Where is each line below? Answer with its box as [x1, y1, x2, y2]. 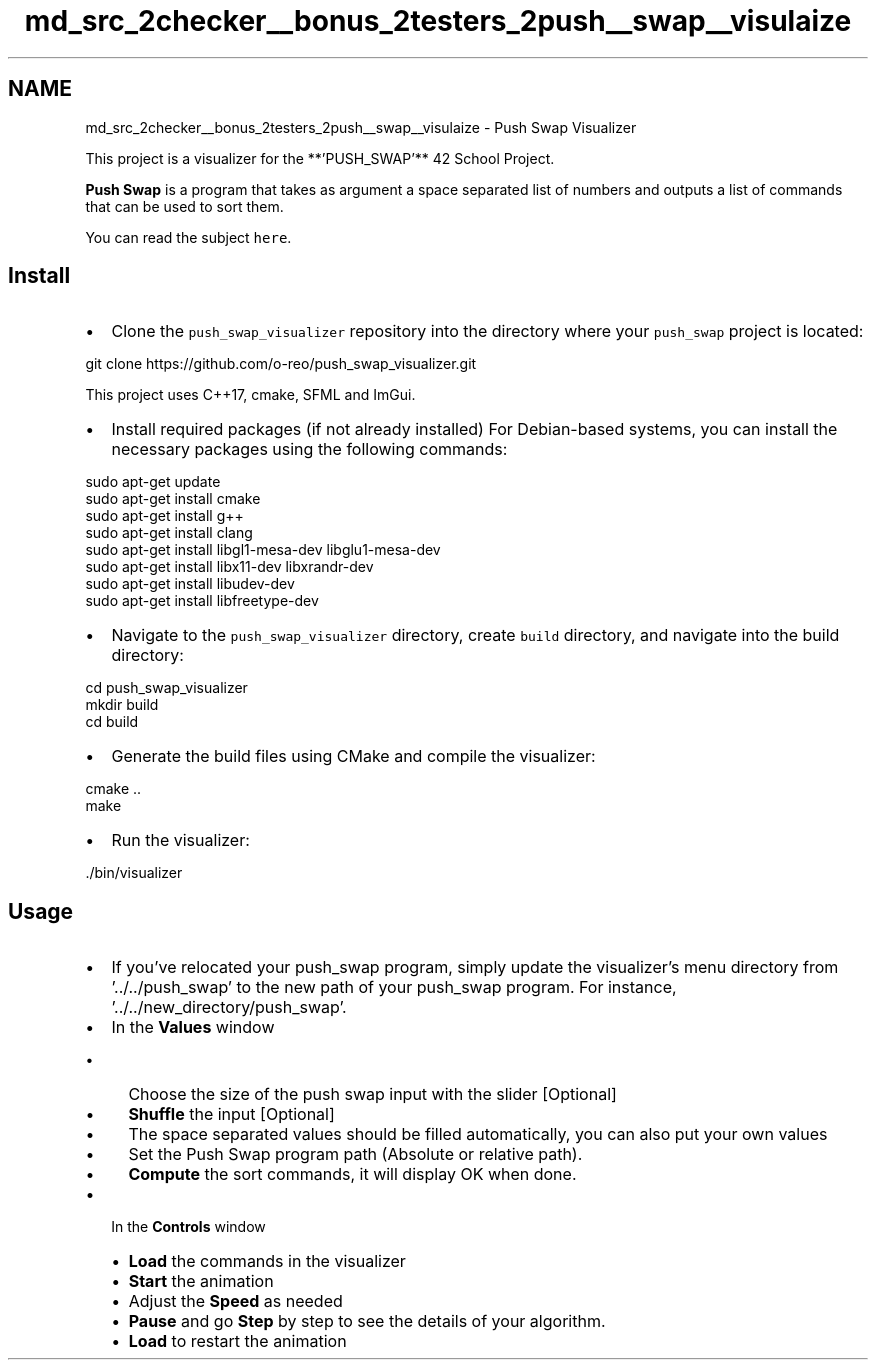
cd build [85, 713, 139, 731]
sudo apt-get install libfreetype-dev [85, 592, 319, 610]
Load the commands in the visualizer [128, 1251, 406, 1272]
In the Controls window [111, 1218, 266, 1236]
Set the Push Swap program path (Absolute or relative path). [128, 1144, 583, 1165]
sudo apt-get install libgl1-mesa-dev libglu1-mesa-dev [85, 541, 441, 559]
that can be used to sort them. [85, 197, 284, 215]
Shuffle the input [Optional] [128, 1104, 335, 1125]
